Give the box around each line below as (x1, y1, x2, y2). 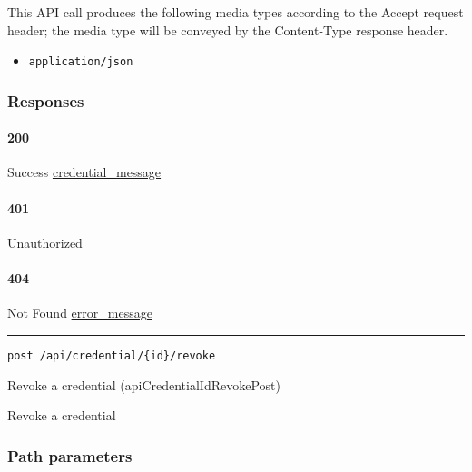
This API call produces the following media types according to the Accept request (7, 3, 464, 21)
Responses (7, 89, 84, 112)
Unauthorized (7, 232, 83, 251)
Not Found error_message (7, 303, 152, 322)
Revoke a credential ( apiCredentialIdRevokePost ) (7, 375, 280, 394)
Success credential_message (7, 162, 162, 182)
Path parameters (7, 444, 133, 467)
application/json (28, 55, 133, 69)
